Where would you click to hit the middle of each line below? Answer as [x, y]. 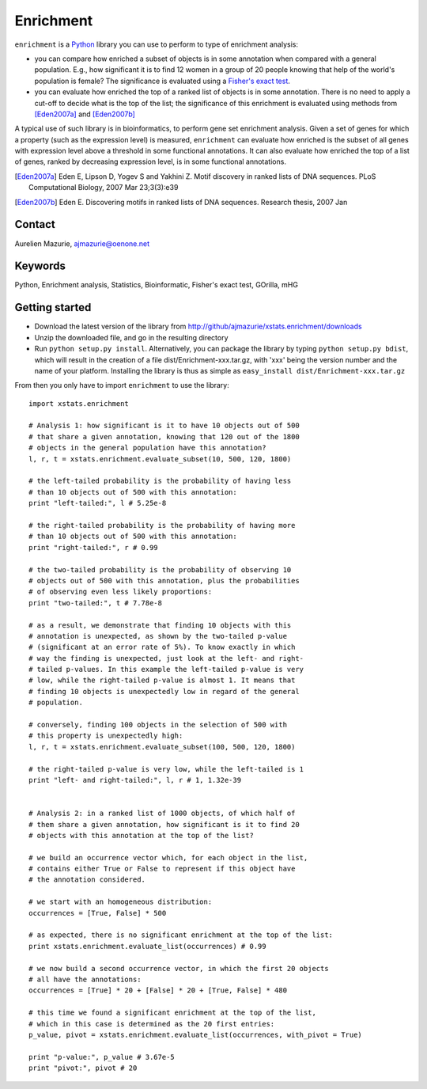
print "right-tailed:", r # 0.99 [93, 547]
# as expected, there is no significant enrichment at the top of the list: [181, 935]
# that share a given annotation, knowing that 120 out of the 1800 [164, 436]
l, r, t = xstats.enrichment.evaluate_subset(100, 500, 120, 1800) [162, 747]
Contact [35, 224]
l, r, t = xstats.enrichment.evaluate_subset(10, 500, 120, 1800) [160, 459]
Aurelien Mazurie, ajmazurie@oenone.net [82, 243]
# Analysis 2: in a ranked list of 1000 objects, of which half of [162, 814]
